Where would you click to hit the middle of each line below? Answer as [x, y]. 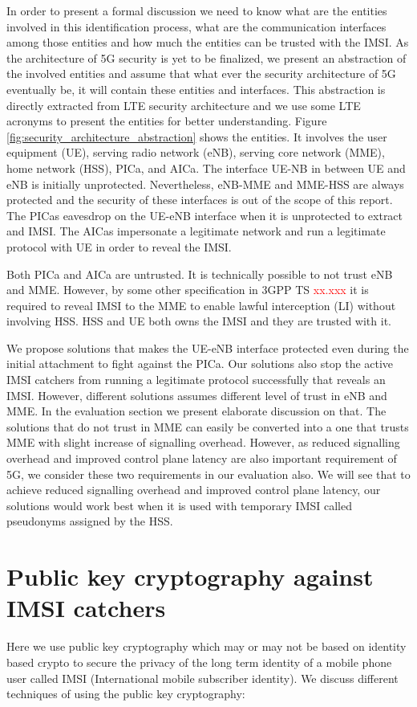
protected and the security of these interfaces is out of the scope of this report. [200, 200]
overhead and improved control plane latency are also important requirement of [202, 458]
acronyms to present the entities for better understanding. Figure [167, 121]
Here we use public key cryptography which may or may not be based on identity [206, 646]
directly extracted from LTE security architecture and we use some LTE [184, 105]
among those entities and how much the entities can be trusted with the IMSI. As [208, 42]
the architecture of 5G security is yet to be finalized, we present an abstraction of [206, 57]
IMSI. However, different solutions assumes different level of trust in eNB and [197, 395]
